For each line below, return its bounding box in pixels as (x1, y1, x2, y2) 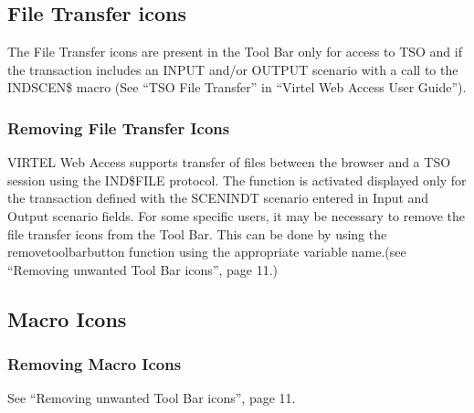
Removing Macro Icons (7, 353, 182, 376)
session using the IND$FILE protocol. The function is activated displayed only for (7, 170, 467, 189)
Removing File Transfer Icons (7, 116, 230, 139)
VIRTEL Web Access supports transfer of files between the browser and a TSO (7, 153, 451, 172)
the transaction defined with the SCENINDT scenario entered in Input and (7, 188, 429, 207)
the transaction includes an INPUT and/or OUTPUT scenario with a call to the (7, 59, 458, 79)
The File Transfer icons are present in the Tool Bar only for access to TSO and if (7, 42, 462, 61)
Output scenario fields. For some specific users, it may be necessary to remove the (7, 206, 466, 225)
